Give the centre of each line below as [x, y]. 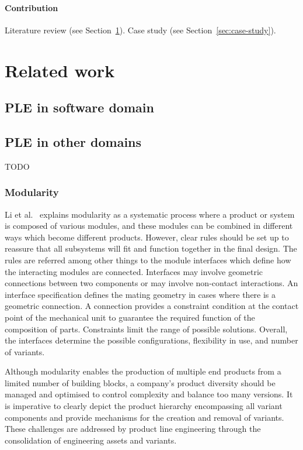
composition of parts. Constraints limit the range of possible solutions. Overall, [146, 329]
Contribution [32, 7]
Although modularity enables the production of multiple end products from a [143, 371]
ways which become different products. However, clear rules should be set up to [147, 237]
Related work [60, 70]
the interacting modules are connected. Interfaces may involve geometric [134, 271]
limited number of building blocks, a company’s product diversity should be [140, 382]
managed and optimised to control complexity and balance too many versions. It [149, 394]
